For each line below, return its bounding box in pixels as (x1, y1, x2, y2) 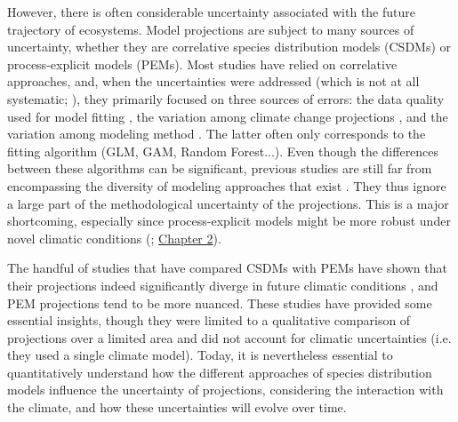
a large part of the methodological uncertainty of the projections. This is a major (7, 194, 449, 212)
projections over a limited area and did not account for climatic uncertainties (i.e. (7, 328, 452, 346)
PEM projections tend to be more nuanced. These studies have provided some (7, 293, 432, 312)
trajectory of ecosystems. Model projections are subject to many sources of (7, 20, 414, 38)
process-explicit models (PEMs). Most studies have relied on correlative (7, 54, 398, 73)
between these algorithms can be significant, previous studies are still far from (7, 159, 432, 178)
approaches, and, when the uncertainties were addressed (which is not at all (7, 72, 420, 91)
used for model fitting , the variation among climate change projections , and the (7, 107, 448, 125)
